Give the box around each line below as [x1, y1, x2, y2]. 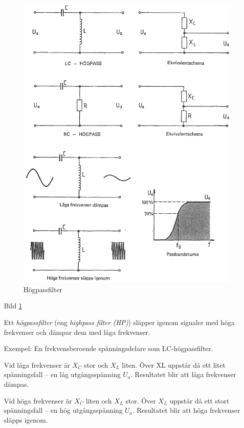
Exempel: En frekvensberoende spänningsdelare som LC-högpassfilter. [4, 343, 213, 353]
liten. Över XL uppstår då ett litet [122, 359, 225, 370]
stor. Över [126, 395, 156, 405]
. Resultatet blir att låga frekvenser [130, 369, 236, 379]
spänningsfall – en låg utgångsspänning [4, 369, 121, 379]
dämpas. [4, 379, 29, 389]
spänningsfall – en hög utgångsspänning [4, 405, 123, 415]
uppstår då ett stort [170, 395, 229, 405]
